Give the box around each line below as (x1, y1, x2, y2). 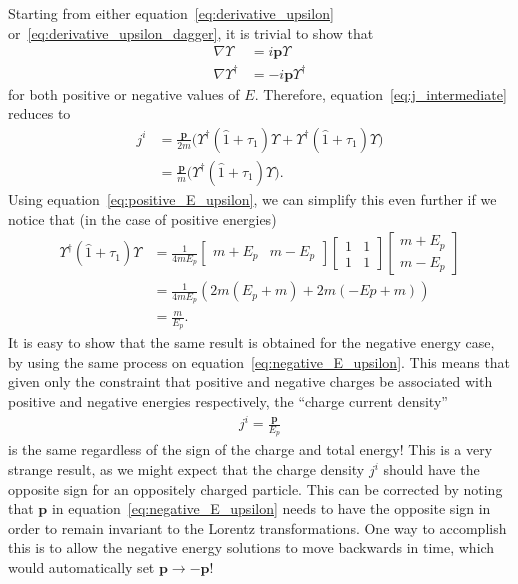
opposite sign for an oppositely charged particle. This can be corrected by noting (8, 478, 503, 499)
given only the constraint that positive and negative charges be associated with (8, 371, 493, 392)
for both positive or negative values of (8, 83, 240, 104)
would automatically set (8, 556, 155, 577)
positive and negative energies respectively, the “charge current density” (8, 391, 448, 412)
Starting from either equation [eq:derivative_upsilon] (8, 3, 334, 23)
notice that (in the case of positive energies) (8, 208, 277, 229)
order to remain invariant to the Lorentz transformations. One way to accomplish (8, 517, 507, 538)
